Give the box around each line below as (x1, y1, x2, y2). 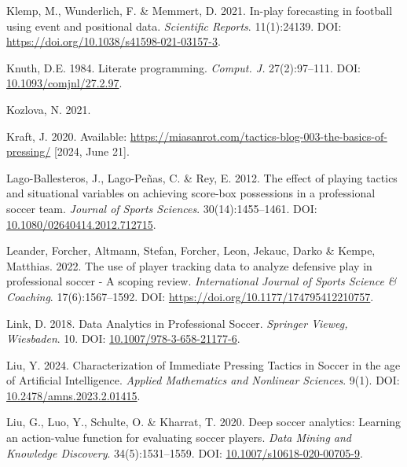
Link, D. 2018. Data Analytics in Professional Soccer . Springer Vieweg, (6, 314, 348, 331)
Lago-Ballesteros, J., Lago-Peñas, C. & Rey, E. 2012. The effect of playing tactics (6, 169, 398, 186)
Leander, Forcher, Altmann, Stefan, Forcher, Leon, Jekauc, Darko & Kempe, (6, 242, 376, 259)
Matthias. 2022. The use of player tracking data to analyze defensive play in (6, 257, 372, 274)
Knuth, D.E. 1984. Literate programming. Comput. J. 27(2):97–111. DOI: (6, 59, 361, 75)
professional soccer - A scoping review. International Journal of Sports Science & (6, 273, 397, 289)
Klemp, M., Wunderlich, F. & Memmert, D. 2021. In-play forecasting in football (6, 2, 393, 18)
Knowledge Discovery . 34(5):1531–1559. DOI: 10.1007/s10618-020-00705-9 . (6, 444, 363, 461)
